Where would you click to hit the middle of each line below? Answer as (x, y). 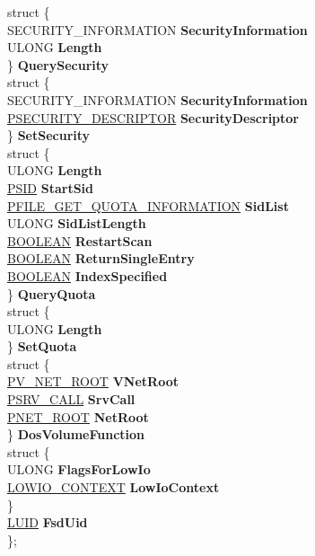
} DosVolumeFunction (76, 434)
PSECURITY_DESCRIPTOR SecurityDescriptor (153, 117)
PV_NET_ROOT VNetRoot (93, 381)
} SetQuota (42, 346)
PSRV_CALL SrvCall (71, 399)
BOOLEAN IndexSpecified (87, 275)
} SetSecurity (49, 135)
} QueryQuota (52, 293)
